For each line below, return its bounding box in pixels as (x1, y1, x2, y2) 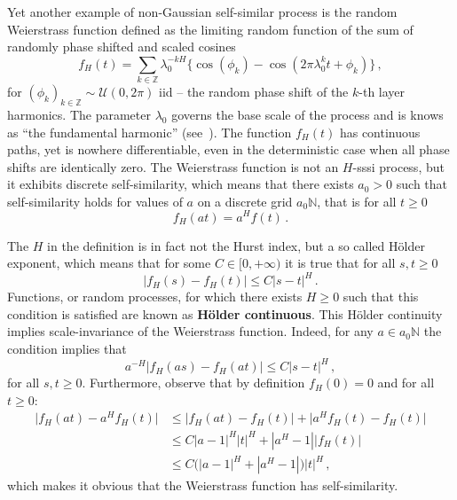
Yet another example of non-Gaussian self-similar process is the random (7, 3, 398, 20)
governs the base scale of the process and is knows (171, 105, 444, 123)
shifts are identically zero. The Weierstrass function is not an (7, 157, 339, 176)
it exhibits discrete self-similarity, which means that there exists (7, 175, 354, 193)
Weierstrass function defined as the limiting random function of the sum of (7, 20, 414, 38)
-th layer (359, 82, 406, 101)
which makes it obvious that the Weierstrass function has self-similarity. (7, 476, 398, 495)
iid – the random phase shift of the (159, 82, 349, 101)
